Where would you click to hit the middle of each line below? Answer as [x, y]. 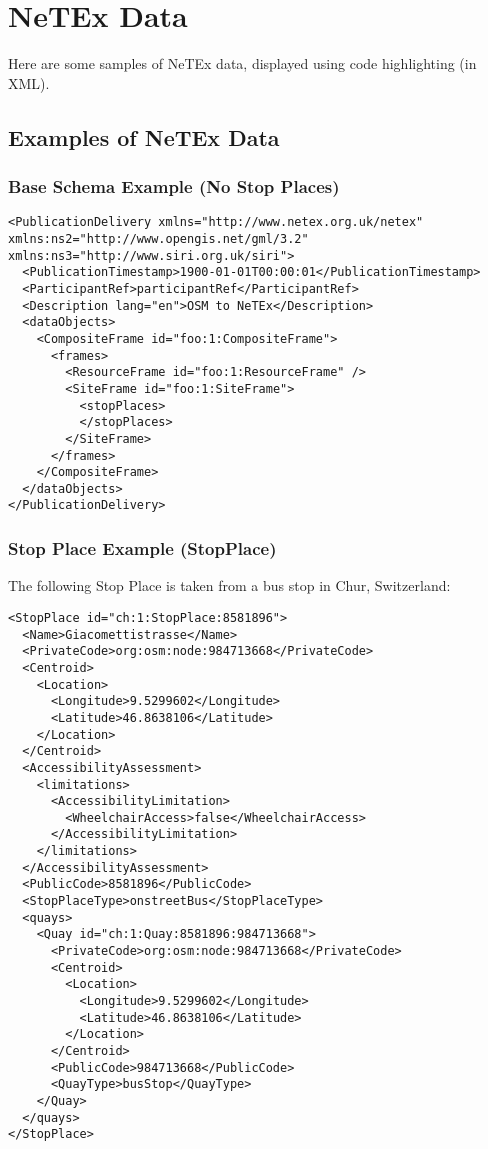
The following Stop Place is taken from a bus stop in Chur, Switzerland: [229, 585]
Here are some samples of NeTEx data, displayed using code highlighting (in [242, 63]
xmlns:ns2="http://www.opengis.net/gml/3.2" [158, 238]
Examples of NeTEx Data [144, 136]
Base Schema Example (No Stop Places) [174, 186]
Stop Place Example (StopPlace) [142, 548]
